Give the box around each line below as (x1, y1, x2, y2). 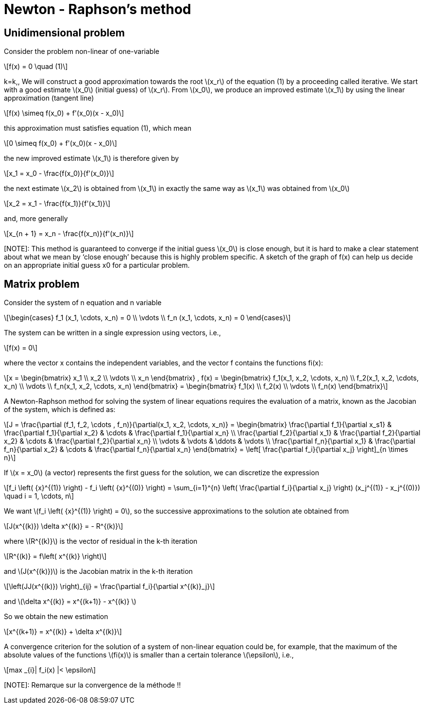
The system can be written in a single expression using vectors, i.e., (4, 328, 221, 337)
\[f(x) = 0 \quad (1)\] (4, 62, 68, 71)
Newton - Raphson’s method (4, 1, 191, 17)
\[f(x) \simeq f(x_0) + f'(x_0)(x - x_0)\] (4, 109, 124, 118)
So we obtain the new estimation (4, 612, 108, 621)
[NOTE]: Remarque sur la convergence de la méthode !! (4, 681, 181, 690)
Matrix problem (4, 277, 80, 290)
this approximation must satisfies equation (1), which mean (4, 124, 191, 133)
